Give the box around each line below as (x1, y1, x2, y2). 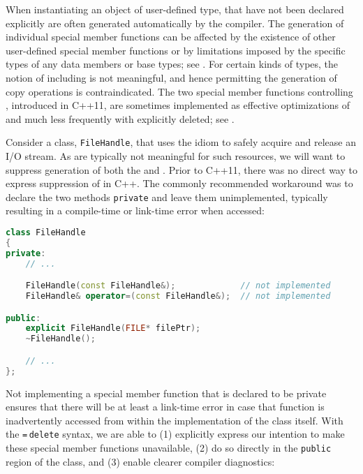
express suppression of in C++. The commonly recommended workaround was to (6, 176, 353, 191)
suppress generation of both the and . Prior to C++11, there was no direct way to (6, 162, 357, 177)
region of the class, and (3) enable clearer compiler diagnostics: (6, 454, 275, 468)
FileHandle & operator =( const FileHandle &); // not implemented (25, 291, 331, 302)
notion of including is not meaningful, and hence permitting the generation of (6, 70, 337, 84)
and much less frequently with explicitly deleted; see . (6, 111, 235, 126)
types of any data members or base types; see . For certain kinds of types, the (6, 57, 339, 71)
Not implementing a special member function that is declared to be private (6, 385, 327, 400)
